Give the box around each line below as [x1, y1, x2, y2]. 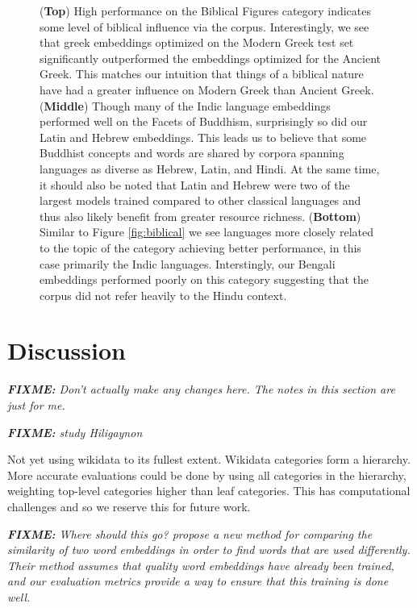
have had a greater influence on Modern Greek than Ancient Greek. [40, 81, 374, 98]
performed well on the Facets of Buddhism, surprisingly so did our [40, 113, 368, 130]
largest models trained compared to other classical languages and [40, 192, 361, 209]
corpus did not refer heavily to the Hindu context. [40, 286, 287, 303]
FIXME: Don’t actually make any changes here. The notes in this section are [7, 381, 395, 398]
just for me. [7, 397, 65, 413]
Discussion [7, 334, 126, 367]
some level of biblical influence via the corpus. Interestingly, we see [40, 18, 369, 35]
